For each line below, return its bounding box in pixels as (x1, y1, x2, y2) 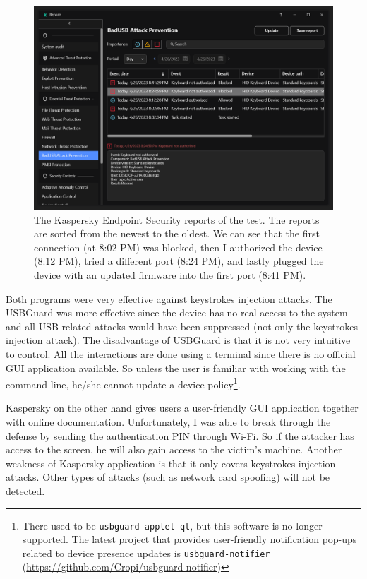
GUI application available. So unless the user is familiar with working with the (6, 360, 346, 375)
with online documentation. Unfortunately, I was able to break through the (6, 414, 331, 429)
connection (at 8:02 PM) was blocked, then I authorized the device (34, 239, 323, 254)
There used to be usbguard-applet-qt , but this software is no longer (22, 518, 323, 532)
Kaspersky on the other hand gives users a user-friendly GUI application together (6, 400, 359, 415)
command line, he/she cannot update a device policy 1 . (6, 375, 241, 391)
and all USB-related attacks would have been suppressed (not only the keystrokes (6, 318, 358, 333)
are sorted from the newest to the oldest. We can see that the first (34, 226, 320, 241)
